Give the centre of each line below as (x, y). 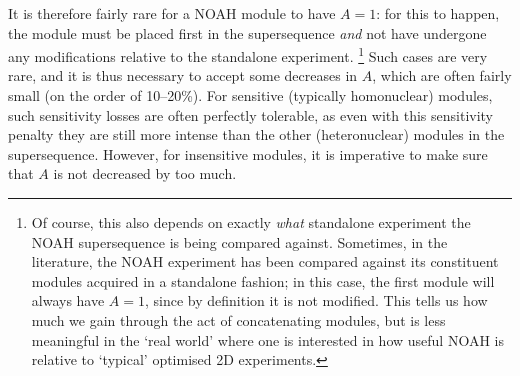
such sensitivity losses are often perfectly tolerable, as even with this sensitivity (251, 114)
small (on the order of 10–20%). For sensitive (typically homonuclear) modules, (250, 95)
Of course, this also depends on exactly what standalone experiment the (251, 222)
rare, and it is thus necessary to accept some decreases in (183, 75)
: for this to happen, (438, 13)
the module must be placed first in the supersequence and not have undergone (247, 32)
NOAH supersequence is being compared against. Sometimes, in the (239, 241)
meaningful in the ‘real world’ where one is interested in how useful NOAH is (267, 339)
